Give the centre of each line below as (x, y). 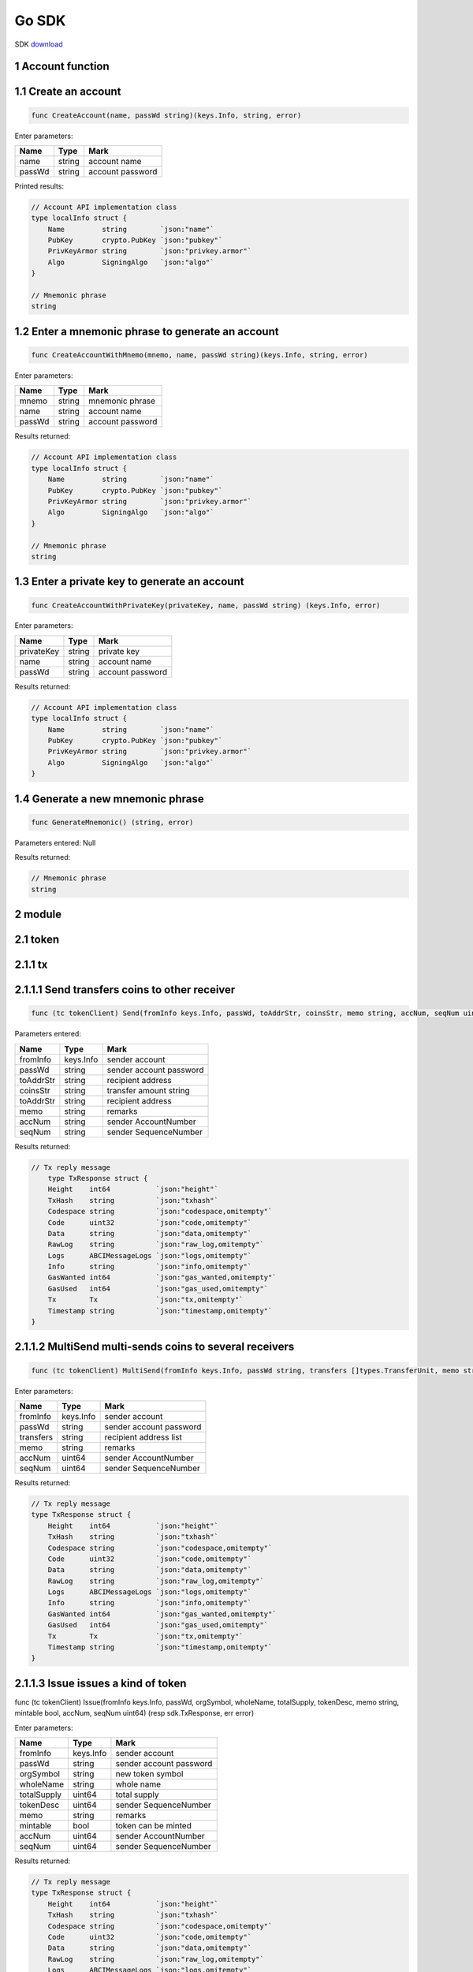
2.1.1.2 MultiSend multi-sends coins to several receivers (155, 1347)
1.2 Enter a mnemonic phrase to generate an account (147, 331)
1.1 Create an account (68, 92)
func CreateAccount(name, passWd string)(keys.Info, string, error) (166, 115)
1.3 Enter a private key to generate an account (129, 582)
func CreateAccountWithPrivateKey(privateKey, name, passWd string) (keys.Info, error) (206, 605)
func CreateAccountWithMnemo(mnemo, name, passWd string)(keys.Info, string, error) (199, 355)
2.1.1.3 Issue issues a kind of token (101, 1683)
